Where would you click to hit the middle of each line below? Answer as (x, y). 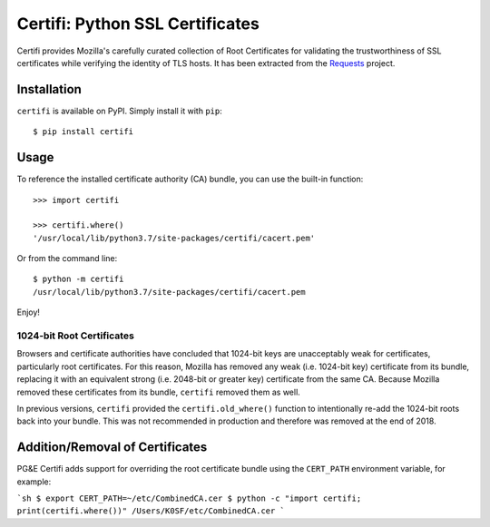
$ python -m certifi (78, 279)
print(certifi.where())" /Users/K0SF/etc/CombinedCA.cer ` (151, 511)
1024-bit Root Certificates (76, 336)
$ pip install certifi (83, 132)
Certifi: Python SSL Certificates (138, 24)
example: (34, 482)
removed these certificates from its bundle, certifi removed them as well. (159, 392)
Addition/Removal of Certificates (112, 448)
